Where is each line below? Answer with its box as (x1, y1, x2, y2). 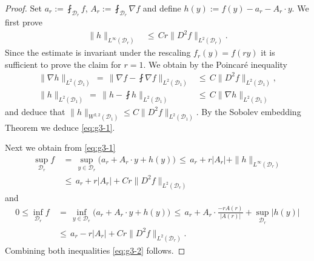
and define (142, 2, 181, 14)
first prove (5, 16, 42, 28)
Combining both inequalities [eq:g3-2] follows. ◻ (5, 243, 185, 256)
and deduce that (5, 105, 65, 117)
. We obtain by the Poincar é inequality (143, 58, 288, 70)
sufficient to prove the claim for (5, 58, 121, 70)
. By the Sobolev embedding (196, 105, 301, 117)
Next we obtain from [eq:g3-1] (5, 141, 116, 154)
